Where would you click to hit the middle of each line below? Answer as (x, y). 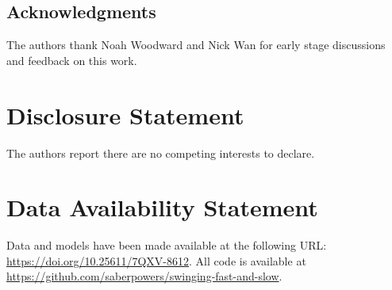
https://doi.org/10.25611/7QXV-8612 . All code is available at (156, 260)
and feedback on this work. (72, 60)
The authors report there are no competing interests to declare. (161, 153)
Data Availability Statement (162, 207)
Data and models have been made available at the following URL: (167, 245)
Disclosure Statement (125, 114)
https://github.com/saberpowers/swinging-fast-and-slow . (144, 276)
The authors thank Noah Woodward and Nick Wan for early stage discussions (196, 45)
